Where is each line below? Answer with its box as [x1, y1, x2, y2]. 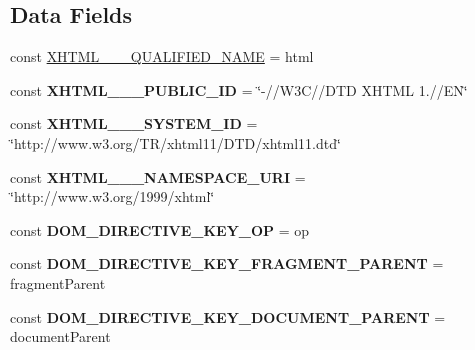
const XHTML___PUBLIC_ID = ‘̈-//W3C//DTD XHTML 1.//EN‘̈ [10, 79, 468, 100]
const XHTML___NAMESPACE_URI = [10, 166, 306, 187]
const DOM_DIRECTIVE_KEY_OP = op [10, 219, 310, 240]
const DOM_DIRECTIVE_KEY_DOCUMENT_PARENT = [10, 306, 446, 327]
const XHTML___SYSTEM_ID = [10, 113, 258, 134]
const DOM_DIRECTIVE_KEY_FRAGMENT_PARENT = [10, 253, 444, 274]
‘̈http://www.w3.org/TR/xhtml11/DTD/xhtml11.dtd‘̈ [10, 132, 341, 153]
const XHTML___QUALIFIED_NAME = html [10, 46, 314, 67]
